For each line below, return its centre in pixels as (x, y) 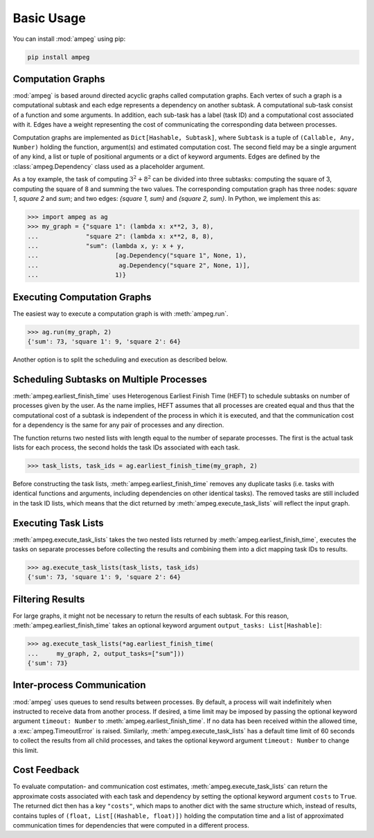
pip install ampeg (59, 57)
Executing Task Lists (58, 523)
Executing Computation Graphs (82, 297)
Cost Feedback (46, 770)
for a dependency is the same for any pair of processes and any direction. (118, 425)
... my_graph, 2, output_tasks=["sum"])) (106, 653)
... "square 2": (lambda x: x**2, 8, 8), (121, 236)
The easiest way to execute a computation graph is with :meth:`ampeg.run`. (121, 313)
